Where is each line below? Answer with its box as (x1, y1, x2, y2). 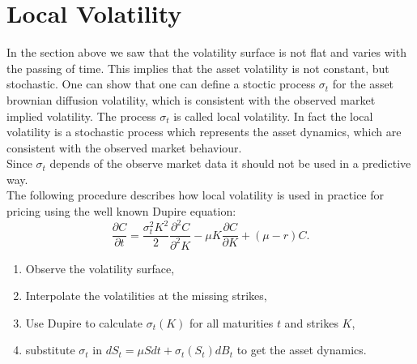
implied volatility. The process (6, 107, 156, 124)
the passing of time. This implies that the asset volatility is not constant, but (6, 59, 389, 76)
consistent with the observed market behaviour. (6, 139, 242, 156)
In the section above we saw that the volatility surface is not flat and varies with (6, 44, 406, 61)
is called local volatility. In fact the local (173, 107, 373, 124)
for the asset (332, 75, 394, 92)
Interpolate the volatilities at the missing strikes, (25, 287, 267, 304)
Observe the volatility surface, (25, 259, 175, 276)
